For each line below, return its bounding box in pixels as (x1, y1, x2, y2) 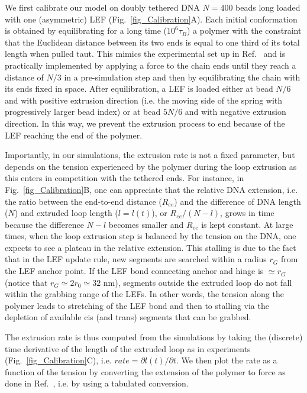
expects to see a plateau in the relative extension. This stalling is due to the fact (5, 241, 296, 253)
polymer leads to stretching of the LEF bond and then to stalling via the (5, 299, 269, 311)
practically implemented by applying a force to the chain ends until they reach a (5, 59, 296, 71)
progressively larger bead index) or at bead (5, 105, 161, 118)
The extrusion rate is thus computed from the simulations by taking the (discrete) (5, 331, 303, 343)
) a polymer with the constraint (187, 24, 302, 37)
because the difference (5, 218, 84, 230)
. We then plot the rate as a (176, 354, 277, 366)
